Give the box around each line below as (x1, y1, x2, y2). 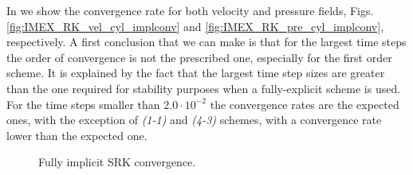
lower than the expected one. (6, 126, 147, 143)
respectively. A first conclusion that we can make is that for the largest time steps (6, 33, 407, 50)
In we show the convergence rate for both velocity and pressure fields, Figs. (6, 2, 374, 18)
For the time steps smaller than (6, 95, 160, 112)
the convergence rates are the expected (210, 95, 399, 112)
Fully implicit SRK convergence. (38, 154, 196, 170)
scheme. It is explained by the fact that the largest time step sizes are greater (6, 64, 385, 81)
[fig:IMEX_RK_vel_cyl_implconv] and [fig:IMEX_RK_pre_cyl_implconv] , (6, 17, 384, 34)
